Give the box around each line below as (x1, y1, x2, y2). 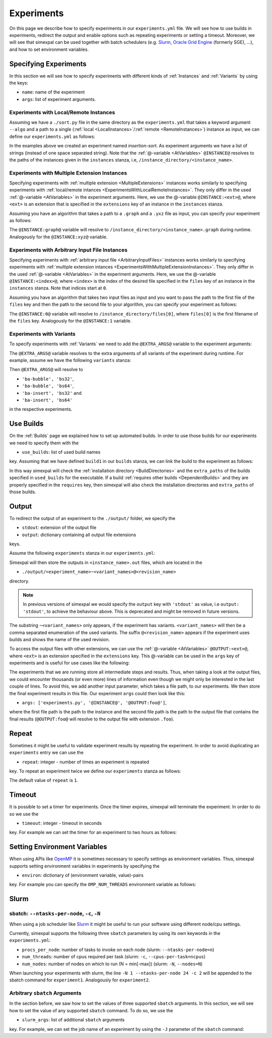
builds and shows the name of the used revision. (9, 636, 110, 642)
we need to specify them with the (9, 440, 79, 446)
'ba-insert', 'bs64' (22, 397, 73, 403)
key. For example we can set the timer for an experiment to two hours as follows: (9, 829, 177, 836)
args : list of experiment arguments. (22, 96, 96, 102)
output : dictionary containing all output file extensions (22, 532, 137, 538)
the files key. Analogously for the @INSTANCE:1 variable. (9, 318, 132, 324)
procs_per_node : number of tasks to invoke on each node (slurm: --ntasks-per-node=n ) (22, 947, 215, 953)
